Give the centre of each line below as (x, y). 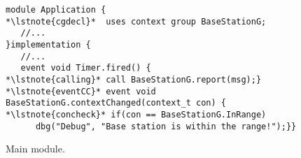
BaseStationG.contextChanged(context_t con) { (116, 103)
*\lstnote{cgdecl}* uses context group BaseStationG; (136, 21)
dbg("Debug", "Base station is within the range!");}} (166, 126)
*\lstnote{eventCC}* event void (81, 91)
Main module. (35, 149)
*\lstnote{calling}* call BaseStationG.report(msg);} (134, 79)
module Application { (56, 10)
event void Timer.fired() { (86, 68)
